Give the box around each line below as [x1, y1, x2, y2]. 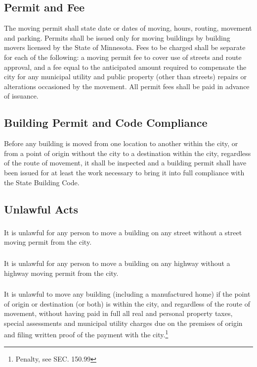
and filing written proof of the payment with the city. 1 [4, 328, 169, 340]
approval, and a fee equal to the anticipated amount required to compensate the [4, 61, 247, 72]
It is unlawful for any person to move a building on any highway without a [4, 258, 230, 268]
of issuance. [4, 91, 39, 101]
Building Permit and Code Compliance [4, 115, 208, 130]
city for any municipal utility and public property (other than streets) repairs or [4, 71, 247, 82]
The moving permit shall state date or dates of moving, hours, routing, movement [4, 23, 252, 33]
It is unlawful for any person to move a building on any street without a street [4, 227, 242, 237]
